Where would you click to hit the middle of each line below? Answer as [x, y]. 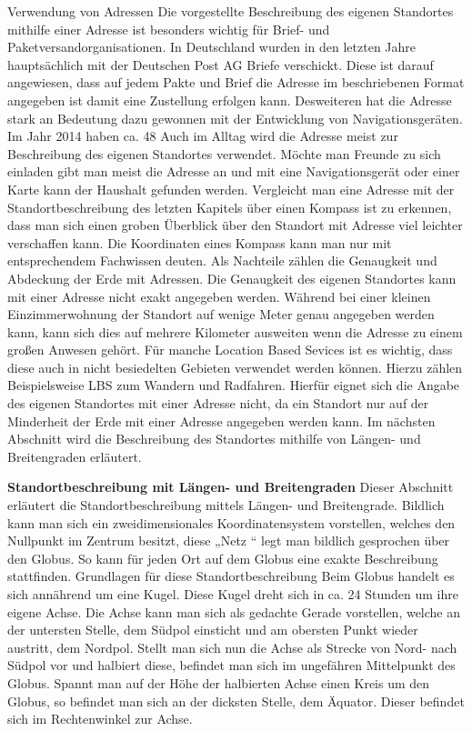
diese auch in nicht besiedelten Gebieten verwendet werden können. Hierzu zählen [235, 367]
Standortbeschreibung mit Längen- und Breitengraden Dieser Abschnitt [231, 487]
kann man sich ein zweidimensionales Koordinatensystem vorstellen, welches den [231, 522]
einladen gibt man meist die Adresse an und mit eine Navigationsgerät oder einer [234, 171]
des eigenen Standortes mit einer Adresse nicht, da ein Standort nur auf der [218, 403]
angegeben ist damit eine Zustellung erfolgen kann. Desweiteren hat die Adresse [230, 100]
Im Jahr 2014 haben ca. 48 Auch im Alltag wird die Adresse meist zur [203, 136]
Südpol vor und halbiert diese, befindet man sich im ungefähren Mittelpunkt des [231, 665]
